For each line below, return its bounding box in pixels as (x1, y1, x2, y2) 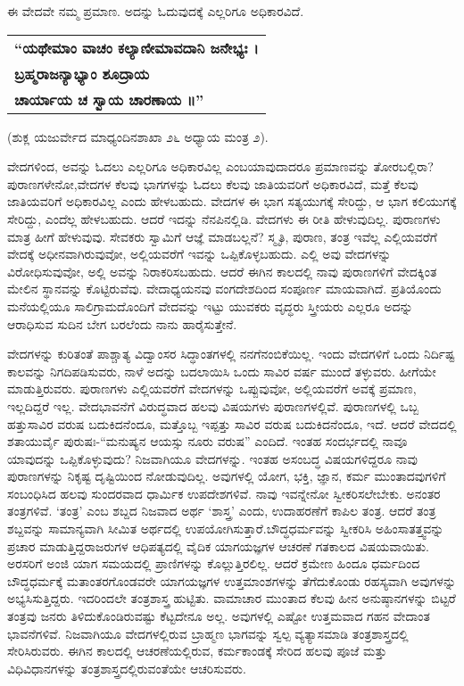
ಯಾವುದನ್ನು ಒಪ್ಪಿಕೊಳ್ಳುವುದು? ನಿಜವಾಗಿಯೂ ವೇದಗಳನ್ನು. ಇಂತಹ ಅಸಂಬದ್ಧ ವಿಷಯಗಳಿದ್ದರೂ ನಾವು (7, 449, 418, 467)
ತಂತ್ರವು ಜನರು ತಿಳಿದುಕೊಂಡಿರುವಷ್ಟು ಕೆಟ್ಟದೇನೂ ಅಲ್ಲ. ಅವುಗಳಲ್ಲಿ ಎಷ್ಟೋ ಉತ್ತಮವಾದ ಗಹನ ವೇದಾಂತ (7, 607, 430, 625)
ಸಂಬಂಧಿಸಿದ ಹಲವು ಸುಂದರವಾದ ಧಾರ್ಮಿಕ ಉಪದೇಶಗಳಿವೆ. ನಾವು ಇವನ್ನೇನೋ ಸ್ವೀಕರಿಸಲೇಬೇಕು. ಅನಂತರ (7, 484, 441, 502)
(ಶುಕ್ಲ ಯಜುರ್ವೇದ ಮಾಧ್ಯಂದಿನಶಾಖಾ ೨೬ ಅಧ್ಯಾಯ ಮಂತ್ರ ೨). (7, 127, 269, 145)
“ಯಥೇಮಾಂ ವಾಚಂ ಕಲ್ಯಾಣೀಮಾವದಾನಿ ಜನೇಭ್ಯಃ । (14, 37, 259, 58)
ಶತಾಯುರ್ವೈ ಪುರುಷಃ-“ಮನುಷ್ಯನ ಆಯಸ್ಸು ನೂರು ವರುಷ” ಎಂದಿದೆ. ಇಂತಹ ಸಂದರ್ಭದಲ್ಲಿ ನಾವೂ (7, 432, 408, 450)
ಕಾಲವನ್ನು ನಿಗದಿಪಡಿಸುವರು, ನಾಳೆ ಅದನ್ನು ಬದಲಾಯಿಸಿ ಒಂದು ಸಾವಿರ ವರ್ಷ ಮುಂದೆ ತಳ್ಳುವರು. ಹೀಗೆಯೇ (7, 361, 436, 380)
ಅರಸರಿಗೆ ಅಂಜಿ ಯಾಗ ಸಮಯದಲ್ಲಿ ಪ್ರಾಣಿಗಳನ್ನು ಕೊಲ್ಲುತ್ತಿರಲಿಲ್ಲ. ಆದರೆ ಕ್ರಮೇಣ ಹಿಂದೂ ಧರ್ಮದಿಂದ (7, 554, 420, 573)
